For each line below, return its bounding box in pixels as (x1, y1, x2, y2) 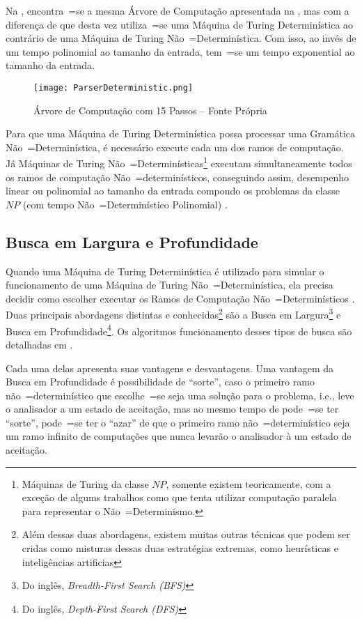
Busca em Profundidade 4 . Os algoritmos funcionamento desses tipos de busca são (6, 321, 352, 338)
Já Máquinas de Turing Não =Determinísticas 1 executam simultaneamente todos (6, 154, 352, 171)
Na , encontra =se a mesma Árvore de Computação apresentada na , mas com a (6, 3, 349, 17)
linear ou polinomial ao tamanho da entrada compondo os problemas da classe (6, 183, 340, 198)
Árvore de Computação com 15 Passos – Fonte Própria (33, 102, 267, 117)
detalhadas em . (6, 337, 73, 351)
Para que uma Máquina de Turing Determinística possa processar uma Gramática (6, 126, 355, 141)
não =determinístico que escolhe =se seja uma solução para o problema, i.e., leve (6, 388, 354, 402)
